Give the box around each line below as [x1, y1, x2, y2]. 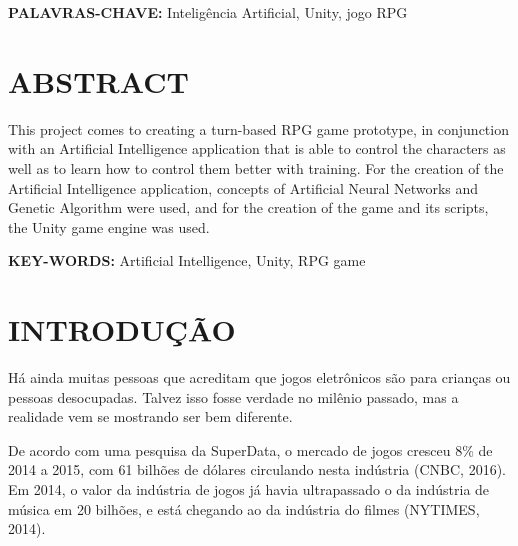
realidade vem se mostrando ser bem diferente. [8, 406, 293, 427]
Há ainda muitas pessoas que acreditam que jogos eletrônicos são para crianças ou [8, 367, 511, 387]
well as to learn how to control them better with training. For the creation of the [8, 157, 504, 178]
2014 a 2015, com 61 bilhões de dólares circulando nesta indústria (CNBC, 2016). [8, 459, 506, 480]
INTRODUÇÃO [8, 309, 236, 350]
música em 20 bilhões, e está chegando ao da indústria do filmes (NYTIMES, [8, 498, 480, 519]
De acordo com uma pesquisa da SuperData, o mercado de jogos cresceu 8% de [8, 439, 493, 460]
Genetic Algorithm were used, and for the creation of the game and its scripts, [8, 197, 489, 218]
